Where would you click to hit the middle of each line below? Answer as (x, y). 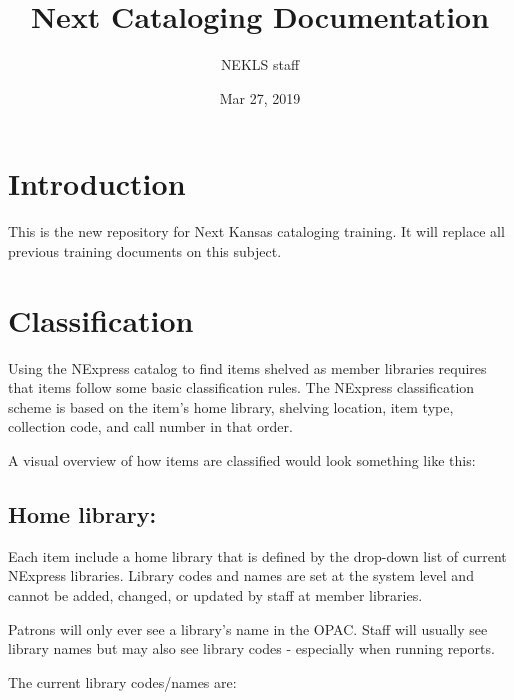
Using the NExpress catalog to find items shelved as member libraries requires (247, 367)
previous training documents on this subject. (145, 250)
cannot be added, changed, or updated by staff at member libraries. (215, 594)
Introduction (97, 183)
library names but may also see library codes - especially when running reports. (251, 648)
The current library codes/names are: (122, 681)
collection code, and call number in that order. (150, 426)
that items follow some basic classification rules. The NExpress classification (241, 387)
